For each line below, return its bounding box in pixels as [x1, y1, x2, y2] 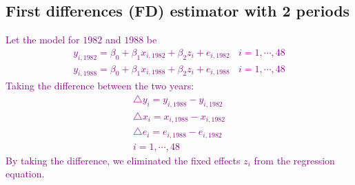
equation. [6, 166, 45, 181]
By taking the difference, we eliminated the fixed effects [6, 153, 241, 167]
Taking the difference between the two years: [6, 78, 194, 93]
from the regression [254, 153, 335, 167]
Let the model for [6, 32, 80, 47]
